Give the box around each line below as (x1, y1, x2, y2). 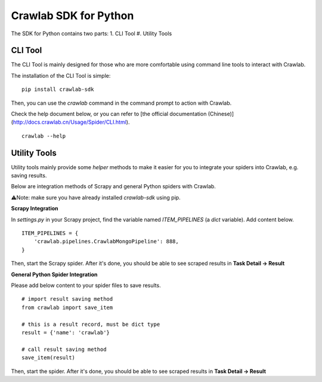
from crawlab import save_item (21, 304, 113, 311)
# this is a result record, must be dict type (21, 320, 160, 328)
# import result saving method (21, 296, 113, 302)
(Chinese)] (208, 111, 234, 118)
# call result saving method (21, 346, 107, 353)
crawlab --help (21, 132, 66, 139)
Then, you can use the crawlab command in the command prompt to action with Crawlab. (11, 99, 232, 106)
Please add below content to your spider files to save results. (11, 282, 161, 289)
